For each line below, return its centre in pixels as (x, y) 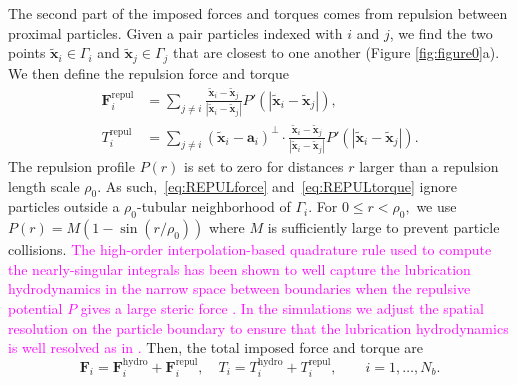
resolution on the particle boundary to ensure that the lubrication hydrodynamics (258, 327)
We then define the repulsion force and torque (148, 72)
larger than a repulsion (429, 165)
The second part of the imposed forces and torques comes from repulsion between (258, 13)
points (27, 52)
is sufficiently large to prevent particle (383, 227)
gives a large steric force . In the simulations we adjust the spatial (282, 307)
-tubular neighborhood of (214, 206)
